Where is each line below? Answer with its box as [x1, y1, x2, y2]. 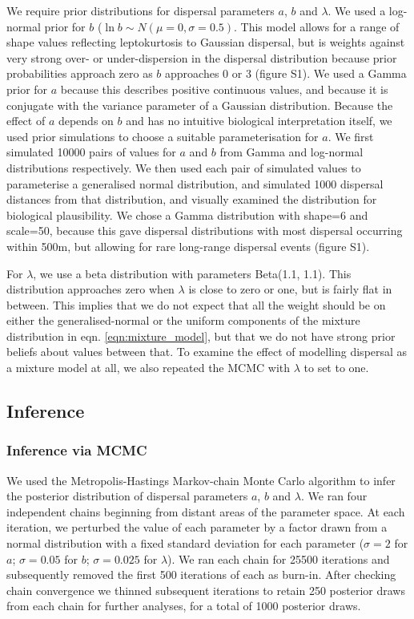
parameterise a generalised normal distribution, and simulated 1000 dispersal [6, 175, 384, 192]
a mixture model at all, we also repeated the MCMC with [6, 359, 291, 376]
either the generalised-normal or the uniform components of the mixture [6, 312, 360, 329]
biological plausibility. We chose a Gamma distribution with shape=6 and [6, 206, 368, 223]
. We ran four [301, 488, 368, 504]
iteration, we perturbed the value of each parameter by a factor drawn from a [6, 519, 388, 536]
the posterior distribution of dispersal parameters [6, 488, 248, 504]
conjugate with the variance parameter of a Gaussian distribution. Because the [6, 96, 393, 113]
